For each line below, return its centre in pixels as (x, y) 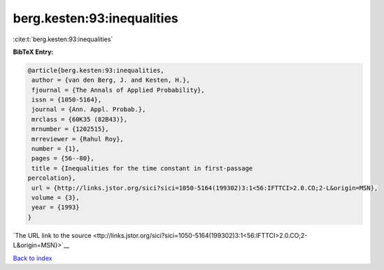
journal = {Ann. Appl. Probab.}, (89, 109)
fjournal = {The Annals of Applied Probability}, (119, 90)
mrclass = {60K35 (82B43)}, (80, 119)
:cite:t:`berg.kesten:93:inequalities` (63, 39)
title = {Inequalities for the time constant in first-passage (142, 168)
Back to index (33, 258)
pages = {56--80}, (63, 158)
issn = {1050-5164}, (67, 100)
